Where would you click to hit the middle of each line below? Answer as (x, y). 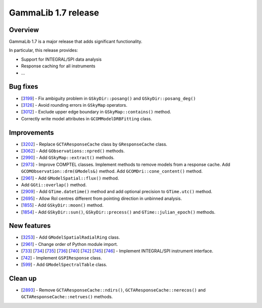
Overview (24, 30)
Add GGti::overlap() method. (54, 185)
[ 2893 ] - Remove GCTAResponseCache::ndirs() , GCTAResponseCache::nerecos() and (113, 290)
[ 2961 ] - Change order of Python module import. (70, 244)
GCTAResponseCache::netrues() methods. (67, 297)
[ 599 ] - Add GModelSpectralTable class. (64, 264)
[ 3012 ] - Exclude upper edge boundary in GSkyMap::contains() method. (96, 112)
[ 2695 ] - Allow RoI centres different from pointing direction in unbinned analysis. (101, 198)
